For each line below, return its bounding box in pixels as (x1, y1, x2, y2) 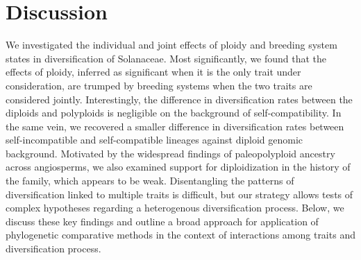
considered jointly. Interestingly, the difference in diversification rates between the (6, 92, 353, 106)
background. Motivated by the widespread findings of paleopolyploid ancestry (6, 146, 335, 160)
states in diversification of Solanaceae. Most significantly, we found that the (6, 51, 327, 65)
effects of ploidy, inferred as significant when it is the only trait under (6, 64, 301, 79)
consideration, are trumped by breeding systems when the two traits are (6, 78, 312, 92)
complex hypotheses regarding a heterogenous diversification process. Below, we (6, 200, 344, 215)
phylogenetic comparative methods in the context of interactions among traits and (6, 227, 355, 242)
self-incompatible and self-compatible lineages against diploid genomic (6, 132, 303, 147)
